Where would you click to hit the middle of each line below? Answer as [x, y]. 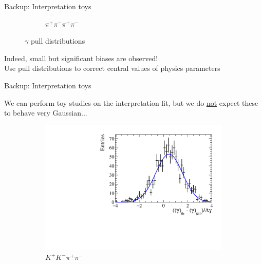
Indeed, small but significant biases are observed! [81, 58]
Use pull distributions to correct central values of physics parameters [112, 68]
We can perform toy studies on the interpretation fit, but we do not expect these [131, 102]
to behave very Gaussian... [46, 113]
